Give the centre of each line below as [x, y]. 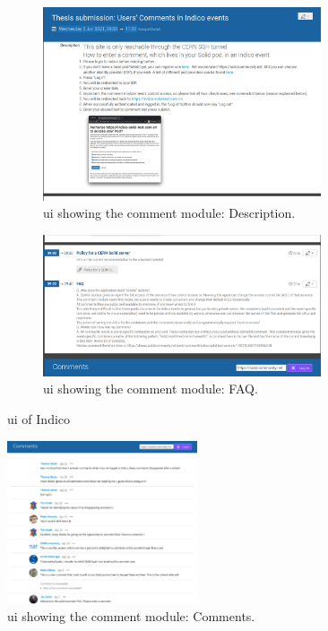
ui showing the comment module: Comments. [131, 616]
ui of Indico [39, 419]
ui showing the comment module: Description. [169, 213]
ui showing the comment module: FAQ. [151, 389]
